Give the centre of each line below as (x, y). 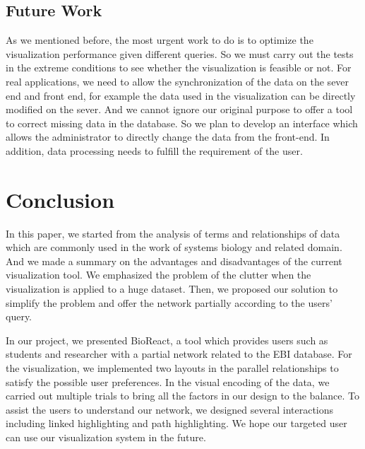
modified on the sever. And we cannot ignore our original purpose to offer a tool (179, 109)
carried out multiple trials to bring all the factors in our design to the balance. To (182, 396)
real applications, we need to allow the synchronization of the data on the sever (178, 81)
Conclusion (60, 199)
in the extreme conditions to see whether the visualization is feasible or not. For (179, 68)
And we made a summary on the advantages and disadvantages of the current (174, 261)
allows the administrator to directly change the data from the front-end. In (168, 137)
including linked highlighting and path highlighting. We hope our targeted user (176, 423)
